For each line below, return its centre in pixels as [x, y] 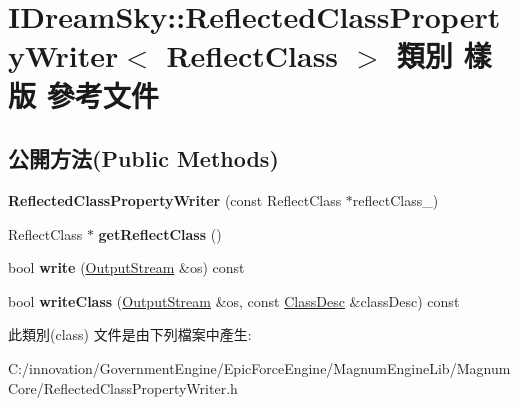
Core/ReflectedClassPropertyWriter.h [123, 387]
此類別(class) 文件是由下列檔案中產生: [130, 334]
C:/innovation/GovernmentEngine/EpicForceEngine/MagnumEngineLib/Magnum [259, 367]
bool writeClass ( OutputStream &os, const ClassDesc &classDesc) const [234, 300]
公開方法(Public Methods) [143, 158]
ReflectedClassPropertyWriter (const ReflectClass [175, 199]
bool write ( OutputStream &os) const [126, 267]
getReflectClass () [160, 233]
